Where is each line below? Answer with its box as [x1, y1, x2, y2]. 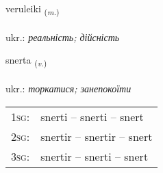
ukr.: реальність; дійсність [5, 29, 120, 44]
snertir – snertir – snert [40, 128, 153, 144]
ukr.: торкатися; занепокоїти [5, 81, 131, 96]
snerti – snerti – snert [40, 108, 144, 124]
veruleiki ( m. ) [5, 1, 60, 17]
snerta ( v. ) [5, 53, 47, 69]
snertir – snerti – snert [40, 148, 149, 164]
